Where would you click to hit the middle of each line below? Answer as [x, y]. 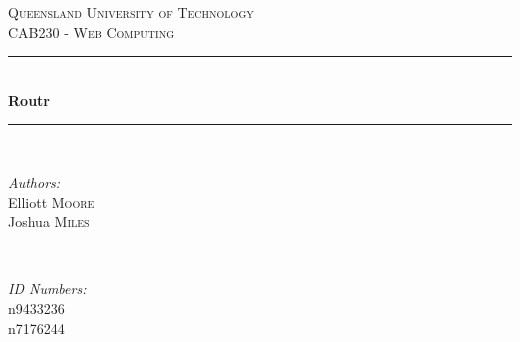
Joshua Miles [49, 221]
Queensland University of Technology [131, 12]
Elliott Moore [51, 201]
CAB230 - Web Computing [91, 31]
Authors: [34, 181]
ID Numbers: [47, 288]
